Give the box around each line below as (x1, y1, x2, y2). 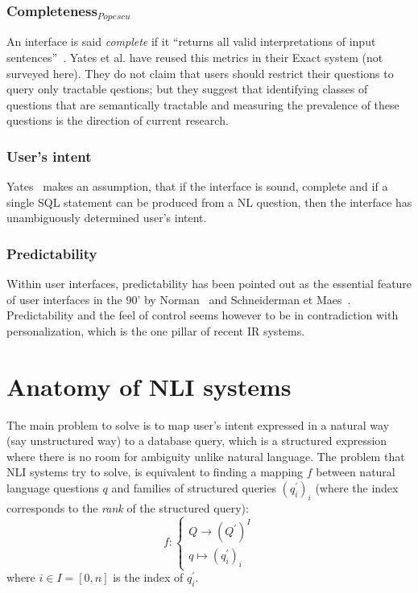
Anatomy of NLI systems (6, 369, 292, 402)
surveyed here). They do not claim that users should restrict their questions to (6, 64, 394, 81)
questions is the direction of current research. (6, 112, 229, 129)
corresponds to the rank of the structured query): (6, 499, 249, 516)
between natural (316, 463, 395, 480)
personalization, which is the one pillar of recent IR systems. (6, 322, 305, 339)
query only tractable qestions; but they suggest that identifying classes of (6, 80, 368, 97)
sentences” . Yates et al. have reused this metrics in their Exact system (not (6, 48, 383, 65)
